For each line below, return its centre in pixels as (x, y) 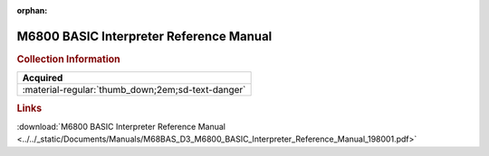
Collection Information (69, 59)
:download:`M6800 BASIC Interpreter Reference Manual (121, 126)
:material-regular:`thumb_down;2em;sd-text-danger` (134, 90)
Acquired (43, 78)
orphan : (32, 10)
